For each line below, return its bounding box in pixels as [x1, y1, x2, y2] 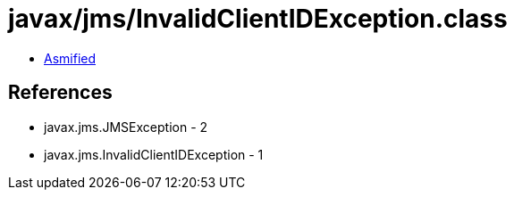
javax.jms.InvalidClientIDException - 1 [44, 146, 264, 162]
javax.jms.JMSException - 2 [44, 119, 208, 135]
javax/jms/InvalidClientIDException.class [8, 4, 508, 34]
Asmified [44, 50, 97, 66]
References [8, 81, 113, 104]
